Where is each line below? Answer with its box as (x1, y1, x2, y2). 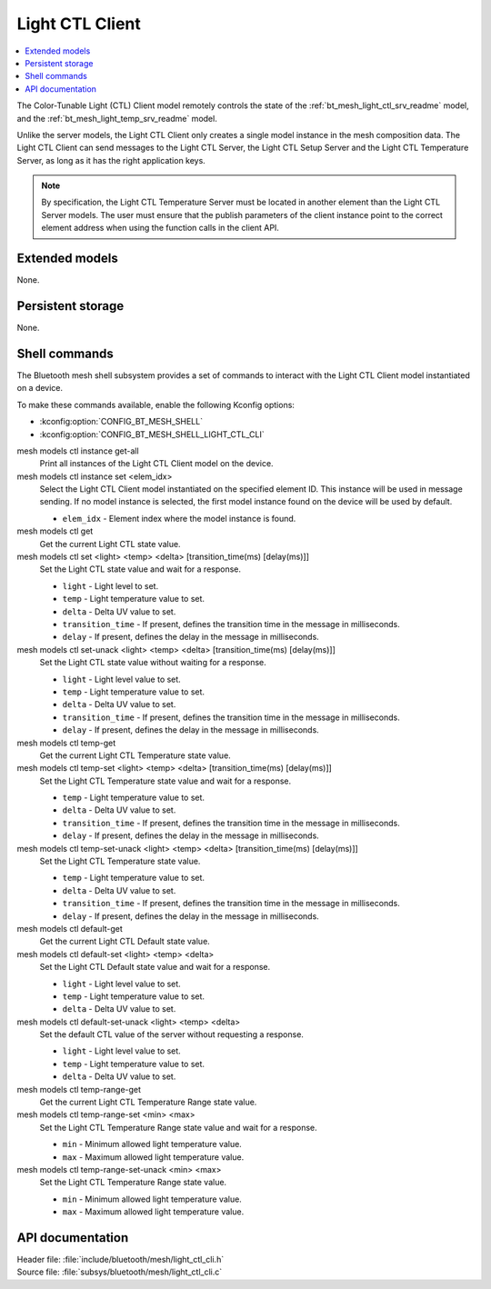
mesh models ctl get (16, 525, 94, 536)
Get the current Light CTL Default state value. (39, 936, 211, 947)
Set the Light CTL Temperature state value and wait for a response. (39, 775, 291, 786)
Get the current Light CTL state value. (39, 538, 181, 549)
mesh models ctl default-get (16, 923, 123, 934)
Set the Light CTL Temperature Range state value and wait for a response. (39, 1122, 317, 1133)
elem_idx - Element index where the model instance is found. (62, 513, 296, 524)
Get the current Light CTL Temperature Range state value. (39, 1096, 257, 1108)
